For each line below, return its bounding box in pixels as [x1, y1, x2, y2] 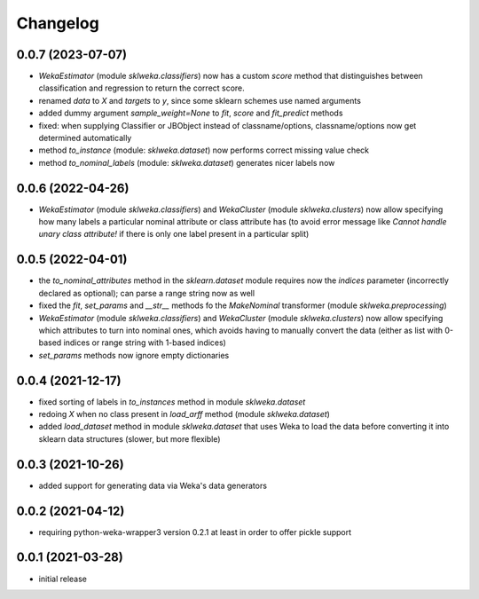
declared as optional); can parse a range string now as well [38, 288, 255, 298]
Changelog [16, 13, 99, 33]
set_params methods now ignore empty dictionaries [38, 350, 230, 360]
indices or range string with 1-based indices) [63, 337, 226, 348]
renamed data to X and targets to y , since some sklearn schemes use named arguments [38, 95, 361, 106]
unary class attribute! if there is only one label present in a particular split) [38, 229, 310, 240]
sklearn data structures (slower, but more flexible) [38, 433, 221, 444]
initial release [38, 573, 88, 584]
